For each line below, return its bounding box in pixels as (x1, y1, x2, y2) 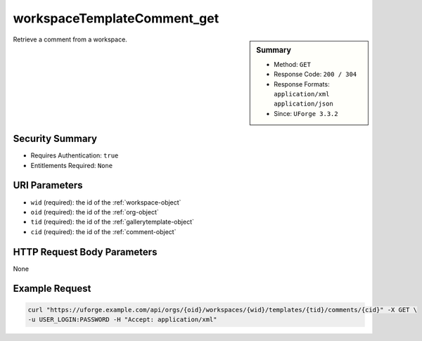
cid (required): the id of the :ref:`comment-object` (30, 227, 177, 236)
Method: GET (274, 60, 311, 68)
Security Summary (13, 133, 98, 145)
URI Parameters (13, 179, 84, 191)
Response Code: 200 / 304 (274, 70, 357, 79)
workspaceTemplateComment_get (13, 11, 219, 26)
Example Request (13, 283, 91, 295)
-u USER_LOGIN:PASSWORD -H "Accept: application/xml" (27, 316, 217, 323)
